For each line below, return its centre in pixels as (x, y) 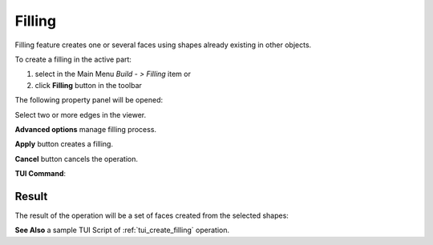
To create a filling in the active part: (73, 59)
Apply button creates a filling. (64, 144)
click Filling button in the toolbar (88, 85)
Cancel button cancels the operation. (77, 159)
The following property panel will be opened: (89, 100)
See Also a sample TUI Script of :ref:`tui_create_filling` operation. (122, 230)
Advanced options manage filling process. (85, 129)
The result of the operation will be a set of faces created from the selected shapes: (152, 215)
